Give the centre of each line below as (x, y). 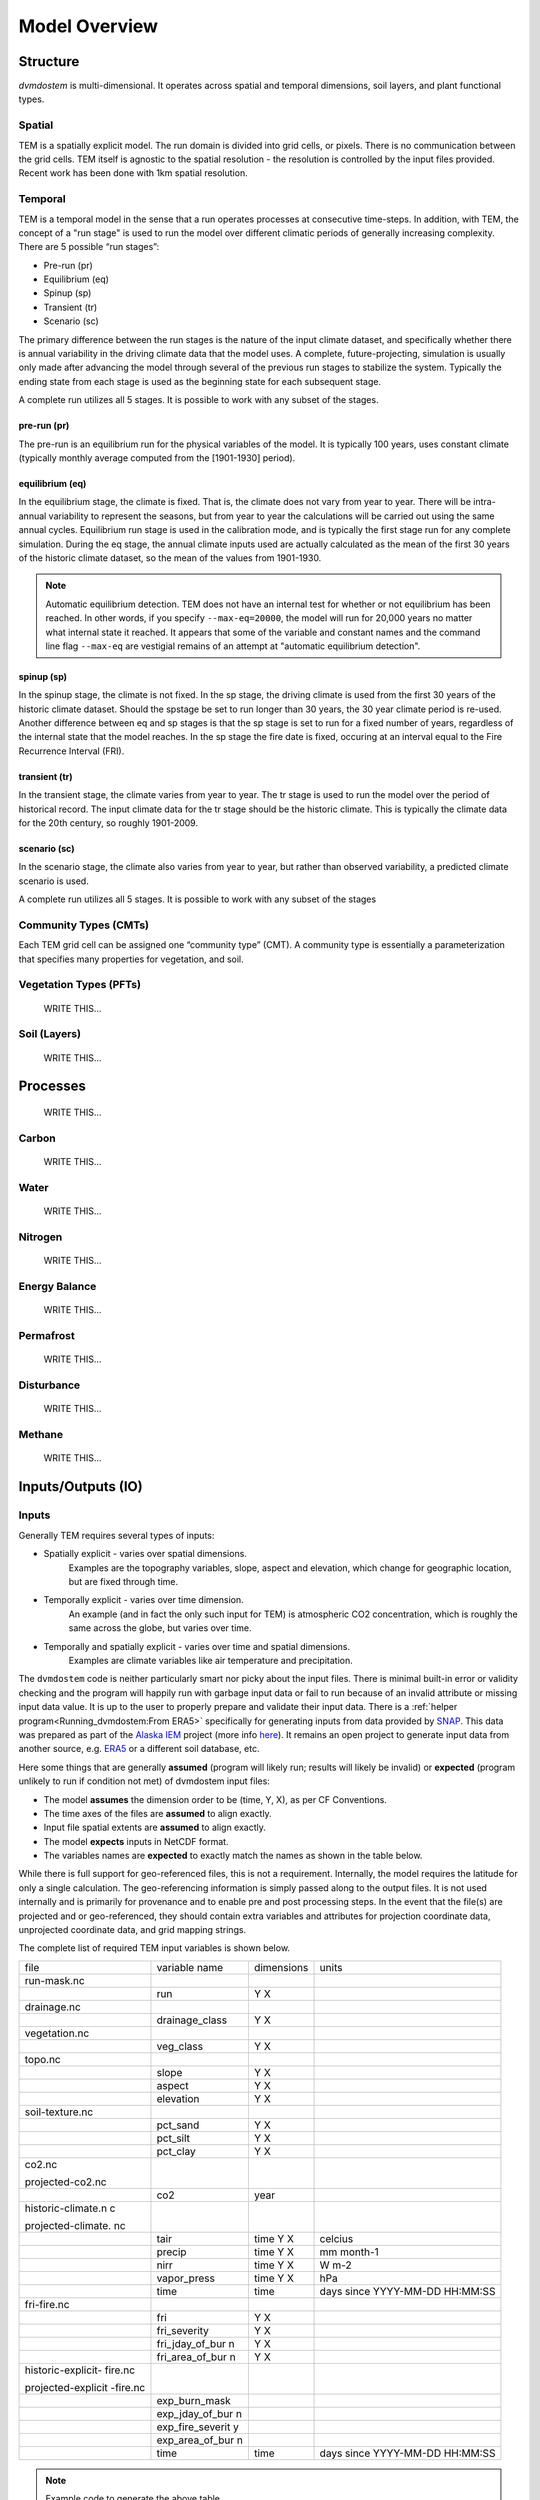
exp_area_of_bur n (200, 2440)
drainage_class (192, 2020)
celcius (336, 2238)
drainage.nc (53, 2007)
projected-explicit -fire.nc (85, 2387)
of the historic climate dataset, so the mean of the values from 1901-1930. (170, 557)
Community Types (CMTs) (84, 925)
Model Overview (88, 26)
